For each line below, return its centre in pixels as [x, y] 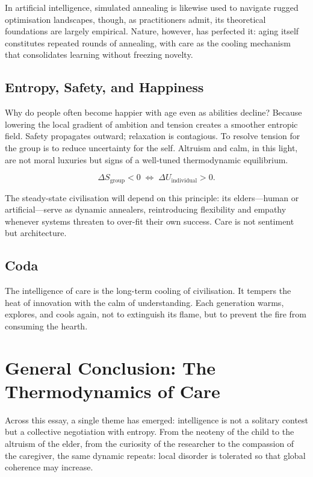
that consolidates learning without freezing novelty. [99, 55]
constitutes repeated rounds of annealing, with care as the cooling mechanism [148, 42]
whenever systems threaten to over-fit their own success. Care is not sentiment [150, 221]
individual [184, 180]
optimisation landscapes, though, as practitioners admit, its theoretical [135, 19]
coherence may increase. [49, 467]
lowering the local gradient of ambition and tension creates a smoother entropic [151, 124]
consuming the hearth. [46, 326]
